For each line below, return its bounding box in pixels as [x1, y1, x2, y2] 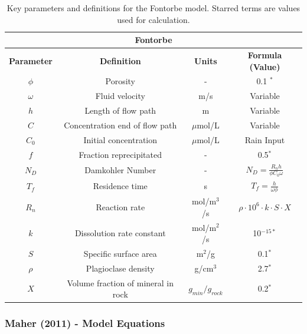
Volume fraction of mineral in [67, 276, 174, 289]
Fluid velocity [95, 90, 145, 102]
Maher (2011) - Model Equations [5, 316, 165, 330]
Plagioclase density [86, 262, 155, 274]
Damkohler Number [84, 163, 156, 176]
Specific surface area [83, 247, 157, 259]
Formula [247, 49, 282, 61]
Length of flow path [84, 104, 156, 117]
